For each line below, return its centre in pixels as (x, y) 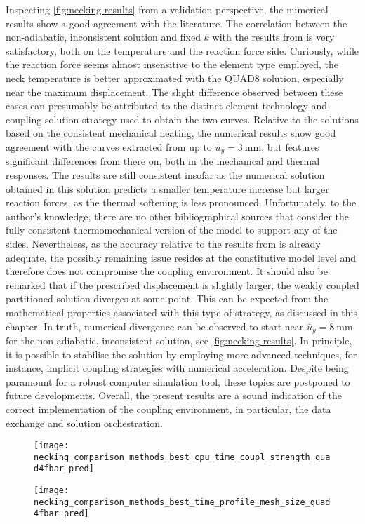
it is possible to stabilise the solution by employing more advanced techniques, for (181, 354)
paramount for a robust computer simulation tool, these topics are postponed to (178, 381)
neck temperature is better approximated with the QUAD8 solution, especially (175, 78)
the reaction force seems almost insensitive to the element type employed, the (172, 64)
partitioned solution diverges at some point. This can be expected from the (167, 298)
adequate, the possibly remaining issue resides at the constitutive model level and (181, 257)
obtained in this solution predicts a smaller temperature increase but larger (167, 188)
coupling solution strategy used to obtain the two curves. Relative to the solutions (182, 119)
